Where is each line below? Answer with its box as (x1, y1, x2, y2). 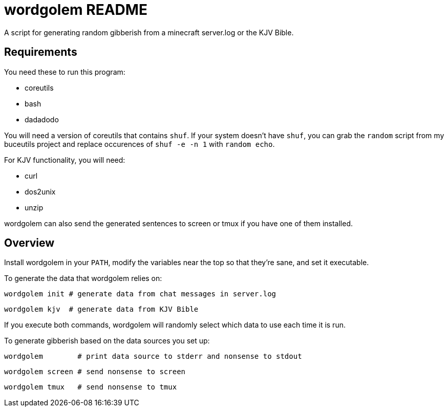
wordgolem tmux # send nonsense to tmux (4, 383, 177, 392)
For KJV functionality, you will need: (4, 155, 125, 164)
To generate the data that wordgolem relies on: (4, 274, 162, 283)
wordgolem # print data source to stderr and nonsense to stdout (4, 352, 302, 361)
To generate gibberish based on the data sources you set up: (4, 336, 210, 345)
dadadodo (25, 115, 59, 124)
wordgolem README (4, 1, 147, 18)
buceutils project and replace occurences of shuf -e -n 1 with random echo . (4, 139, 275, 148)
